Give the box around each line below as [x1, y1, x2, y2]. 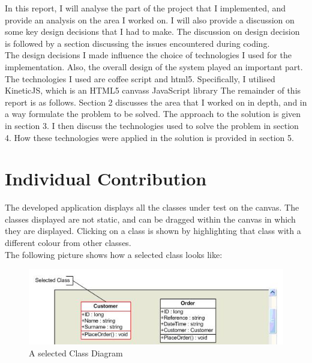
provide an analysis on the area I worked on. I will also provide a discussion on [5, 13, 295, 26]
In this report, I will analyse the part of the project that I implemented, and [5, 2, 286, 14]
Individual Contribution [5, 166, 207, 191]
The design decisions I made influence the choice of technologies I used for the [5, 49, 292, 61]
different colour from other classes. [5, 236, 131, 249]
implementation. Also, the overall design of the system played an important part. [5, 60, 303, 73]
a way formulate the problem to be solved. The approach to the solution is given [5, 107, 301, 120]
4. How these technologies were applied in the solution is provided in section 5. [5, 131, 294, 143]
